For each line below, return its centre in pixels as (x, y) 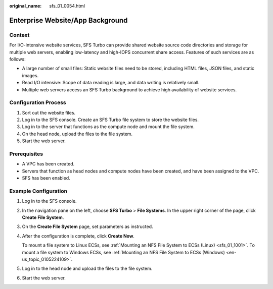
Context (19, 35)
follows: (17, 59)
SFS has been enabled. (46, 178)
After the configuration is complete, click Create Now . (78, 236)
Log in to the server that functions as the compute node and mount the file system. (108, 127)
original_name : (26, 6)
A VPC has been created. (48, 164)
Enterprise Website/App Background (69, 20)
